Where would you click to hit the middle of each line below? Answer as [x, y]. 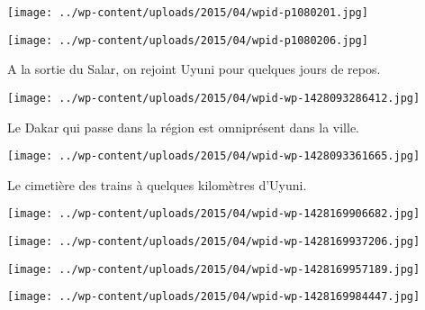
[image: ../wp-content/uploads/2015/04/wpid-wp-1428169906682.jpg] [214, 214]
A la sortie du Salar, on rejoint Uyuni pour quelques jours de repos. [194, 69]
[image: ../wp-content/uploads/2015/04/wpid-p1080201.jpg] [188, 13]
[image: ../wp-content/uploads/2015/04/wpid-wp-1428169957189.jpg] [214, 269]
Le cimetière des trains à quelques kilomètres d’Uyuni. [157, 184]
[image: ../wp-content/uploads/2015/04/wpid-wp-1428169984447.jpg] [214, 297]
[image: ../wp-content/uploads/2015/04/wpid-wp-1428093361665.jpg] [214, 156]
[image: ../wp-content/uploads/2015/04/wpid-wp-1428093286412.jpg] [214, 98]
